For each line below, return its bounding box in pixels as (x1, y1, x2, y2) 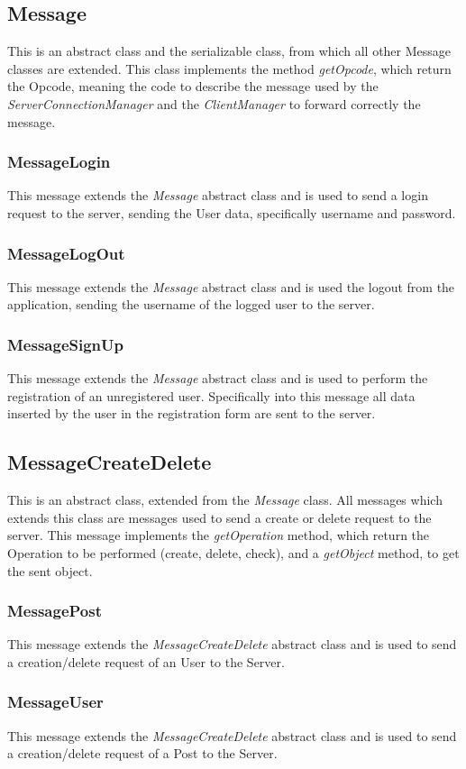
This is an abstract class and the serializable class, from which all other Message (7, 41, 452, 60)
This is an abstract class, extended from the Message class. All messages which (7, 490, 443, 509)
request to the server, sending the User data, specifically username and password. (7, 203, 456, 222)
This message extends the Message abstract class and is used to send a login (7, 186, 428, 205)
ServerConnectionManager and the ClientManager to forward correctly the (7, 94, 421, 113)
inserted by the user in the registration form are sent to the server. (7, 404, 376, 423)
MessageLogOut (7, 242, 125, 264)
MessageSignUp (7, 333, 123, 355)
